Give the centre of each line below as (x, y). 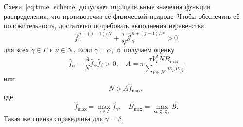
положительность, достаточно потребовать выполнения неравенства (104, 25)
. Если (83, 50)
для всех (17, 50)
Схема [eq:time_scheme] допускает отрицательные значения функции (107, 6)
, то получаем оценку (143, 50)
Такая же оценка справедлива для (53, 119)
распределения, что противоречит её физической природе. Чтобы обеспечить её (122, 16)
